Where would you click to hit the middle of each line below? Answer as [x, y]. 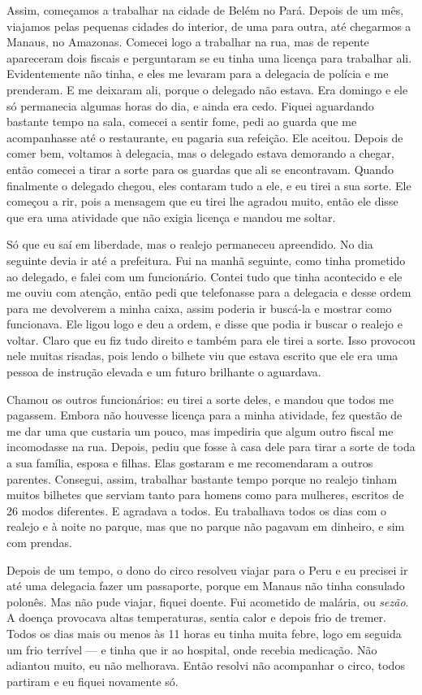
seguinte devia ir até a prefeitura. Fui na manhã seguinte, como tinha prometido [206, 260]
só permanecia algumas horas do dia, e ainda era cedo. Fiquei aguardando [190, 105]
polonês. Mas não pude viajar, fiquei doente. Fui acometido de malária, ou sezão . [208, 601]
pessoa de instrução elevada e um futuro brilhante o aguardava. [164, 372]
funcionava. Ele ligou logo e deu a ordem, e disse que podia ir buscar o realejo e [205, 324]
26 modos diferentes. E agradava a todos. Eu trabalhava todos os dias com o [197, 510]
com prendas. [40, 542]
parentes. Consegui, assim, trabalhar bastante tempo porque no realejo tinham [202, 478]
